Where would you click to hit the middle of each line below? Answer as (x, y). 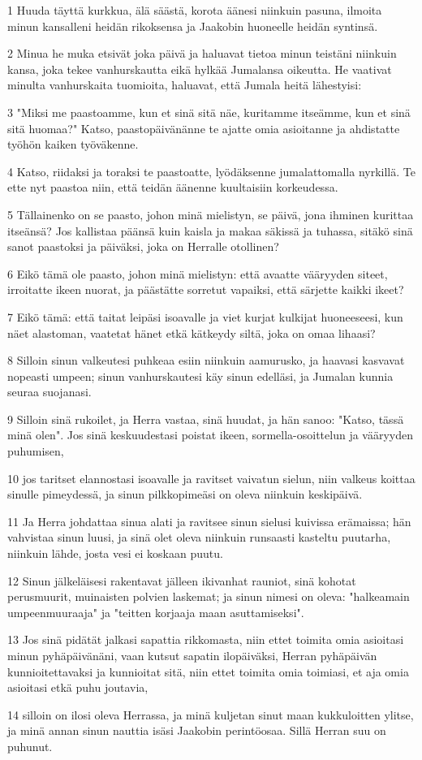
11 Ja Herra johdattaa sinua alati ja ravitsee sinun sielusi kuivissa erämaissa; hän (209, 521)
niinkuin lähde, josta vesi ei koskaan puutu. (115, 553)
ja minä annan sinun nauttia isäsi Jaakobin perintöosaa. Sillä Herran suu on (197, 730)
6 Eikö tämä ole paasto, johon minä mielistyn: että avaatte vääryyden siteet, (198, 273)
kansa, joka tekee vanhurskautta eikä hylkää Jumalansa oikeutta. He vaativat (200, 69)
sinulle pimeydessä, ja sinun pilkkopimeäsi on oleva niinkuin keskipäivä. (185, 494)
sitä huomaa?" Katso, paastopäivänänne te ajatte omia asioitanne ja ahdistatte (204, 128)
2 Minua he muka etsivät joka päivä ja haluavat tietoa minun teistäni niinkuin (202, 53)
